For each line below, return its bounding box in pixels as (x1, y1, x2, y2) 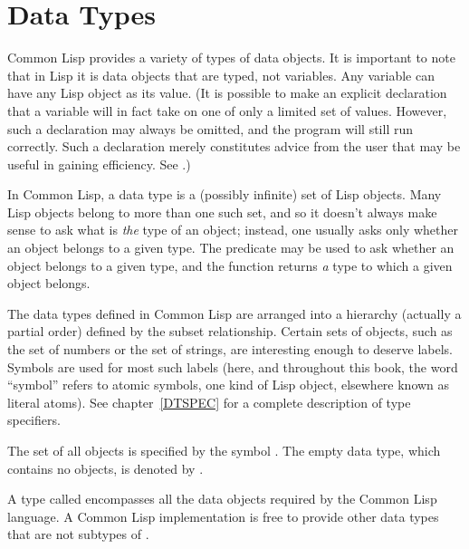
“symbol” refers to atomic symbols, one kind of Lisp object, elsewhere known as (7, 375, 450, 394)
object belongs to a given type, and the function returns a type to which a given (7, 255, 453, 274)
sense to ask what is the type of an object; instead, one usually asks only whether (7, 220, 459, 239)
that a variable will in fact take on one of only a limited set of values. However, (7, 101, 447, 120)
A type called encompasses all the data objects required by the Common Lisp (7, 489, 437, 508)
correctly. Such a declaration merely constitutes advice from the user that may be (7, 137, 461, 156)
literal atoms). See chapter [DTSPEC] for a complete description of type (7, 392, 411, 411)
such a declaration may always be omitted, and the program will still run (7, 119, 413, 138)
